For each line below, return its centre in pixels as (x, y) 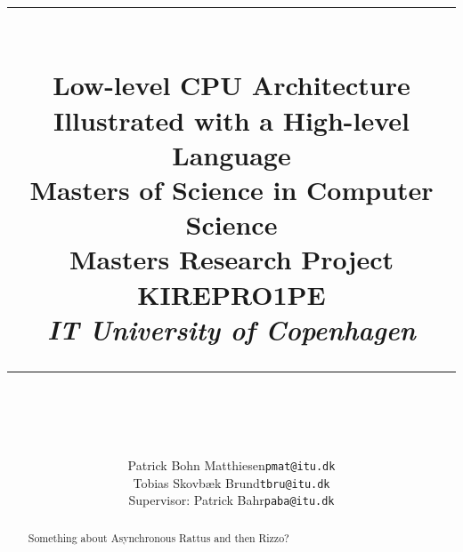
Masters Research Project (231, 259)
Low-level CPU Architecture (231, 85)
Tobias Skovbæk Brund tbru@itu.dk (231, 482)
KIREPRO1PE (231, 294)
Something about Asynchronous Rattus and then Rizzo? (158, 537)
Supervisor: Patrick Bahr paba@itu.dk (231, 500)
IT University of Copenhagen (231, 329)
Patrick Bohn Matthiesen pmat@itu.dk (231, 465)
